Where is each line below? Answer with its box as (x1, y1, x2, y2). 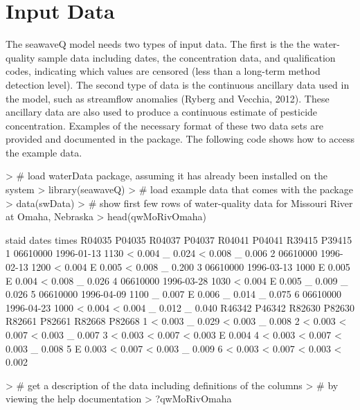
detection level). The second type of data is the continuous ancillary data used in (6, 77, 350, 91)
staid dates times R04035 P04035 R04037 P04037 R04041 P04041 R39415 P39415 (6, 232, 352, 247)
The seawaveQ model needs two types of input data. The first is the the (6, 37, 310, 51)
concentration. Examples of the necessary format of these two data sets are (6, 118, 323, 132)
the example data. (6, 145, 82, 159)
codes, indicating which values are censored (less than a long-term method (6, 64, 321, 78)
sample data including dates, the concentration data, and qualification (38, 50, 336, 64)
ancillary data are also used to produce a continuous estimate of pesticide (6, 105, 318, 119)
